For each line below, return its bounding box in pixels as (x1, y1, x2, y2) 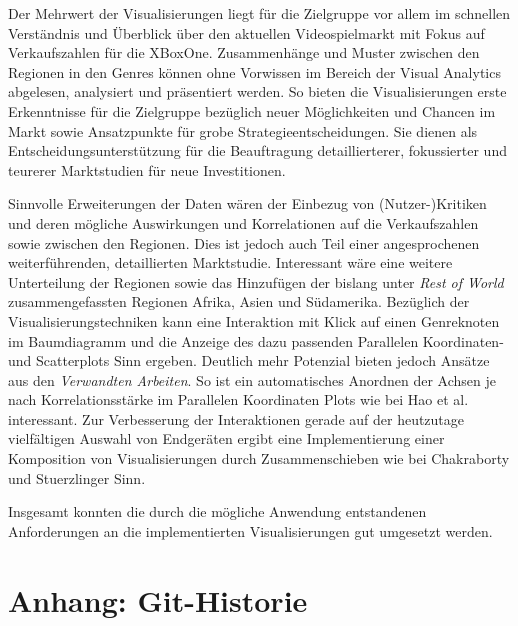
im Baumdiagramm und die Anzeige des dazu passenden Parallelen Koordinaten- (8, 330, 504, 351)
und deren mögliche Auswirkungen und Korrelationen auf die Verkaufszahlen (8, 212, 479, 233)
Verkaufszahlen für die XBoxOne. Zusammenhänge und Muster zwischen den (8, 42, 480, 63)
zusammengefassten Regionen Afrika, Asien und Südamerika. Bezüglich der (8, 291, 470, 312)
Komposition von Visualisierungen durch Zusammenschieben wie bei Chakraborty (8, 448, 510, 469)
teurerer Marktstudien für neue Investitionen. (8, 159, 286, 180)
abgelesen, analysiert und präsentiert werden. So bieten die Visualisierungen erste (8, 81, 507, 102)
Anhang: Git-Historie (8, 579, 308, 620)
